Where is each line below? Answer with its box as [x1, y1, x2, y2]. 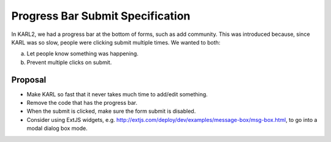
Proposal [11, 74, 47, 85]
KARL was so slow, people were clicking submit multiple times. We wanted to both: [11, 38, 221, 46]
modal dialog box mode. [26, 125, 88, 132]
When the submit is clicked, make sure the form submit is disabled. [26, 107, 196, 115]
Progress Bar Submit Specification [11, 9, 191, 23]
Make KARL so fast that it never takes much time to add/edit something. [26, 90, 208, 98]
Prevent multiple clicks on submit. [26, 59, 112, 66]
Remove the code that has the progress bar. [26, 99, 138, 107]
